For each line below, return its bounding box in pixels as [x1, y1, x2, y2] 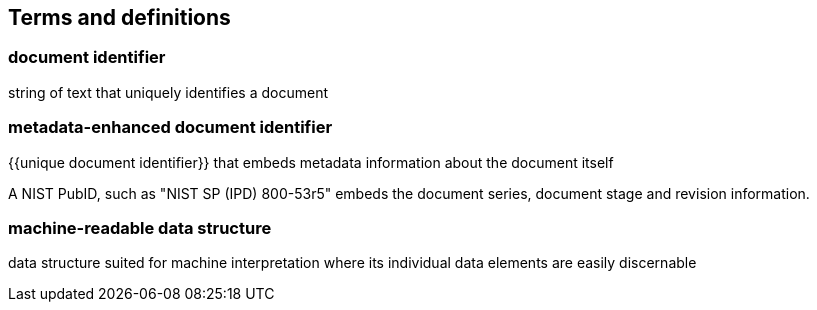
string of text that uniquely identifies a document [8, 83, 329, 101]
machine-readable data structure [8, 217, 272, 238]
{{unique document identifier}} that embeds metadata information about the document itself [8, 153, 614, 171]
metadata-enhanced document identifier [8, 117, 333, 138]
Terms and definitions [8, 5, 231, 30]
